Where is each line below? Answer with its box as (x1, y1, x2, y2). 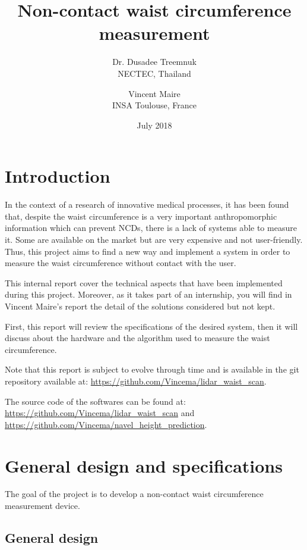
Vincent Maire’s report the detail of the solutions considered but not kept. (5, 299, 276, 312)
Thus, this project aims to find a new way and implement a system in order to (5, 245, 290, 257)
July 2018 (137, 118, 172, 131)
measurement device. (5, 499, 80, 512)
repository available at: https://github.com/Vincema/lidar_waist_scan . (5, 374, 267, 387)
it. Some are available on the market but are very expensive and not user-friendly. (5, 233, 303, 245)
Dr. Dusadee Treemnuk (112, 55, 197, 68)
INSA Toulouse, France (112, 99, 197, 111)
